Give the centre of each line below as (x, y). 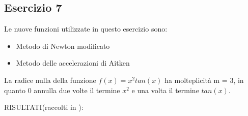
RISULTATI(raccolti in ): (44, 107)
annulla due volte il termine (77, 90)
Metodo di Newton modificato (63, 46)
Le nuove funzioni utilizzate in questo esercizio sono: (86, 29)
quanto (15, 90)
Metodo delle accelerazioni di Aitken (73, 63)
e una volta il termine (165, 90)
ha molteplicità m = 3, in (204, 80)
